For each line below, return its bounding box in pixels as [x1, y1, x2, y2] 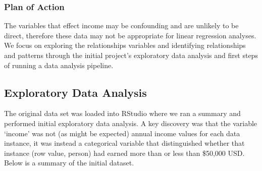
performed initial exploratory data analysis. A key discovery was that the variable [4, 118, 257, 128]
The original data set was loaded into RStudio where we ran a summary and [4, 108, 241, 119]
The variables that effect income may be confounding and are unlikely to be [4, 20, 239, 31]
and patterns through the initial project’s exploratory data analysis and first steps [4, 50, 258, 60]
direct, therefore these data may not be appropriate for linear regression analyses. [4, 30, 256, 40]
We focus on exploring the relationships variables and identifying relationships [4, 40, 246, 50]
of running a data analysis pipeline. [4, 60, 114, 70]
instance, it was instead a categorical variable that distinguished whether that [4, 138, 245, 148]
